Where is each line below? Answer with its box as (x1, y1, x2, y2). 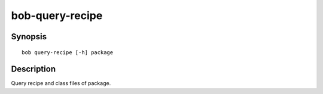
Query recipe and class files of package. (11, 80, 111, 87)
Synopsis (11, 32, 47, 42)
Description (11, 64, 56, 74)
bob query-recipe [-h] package (22, 49, 114, 56)
